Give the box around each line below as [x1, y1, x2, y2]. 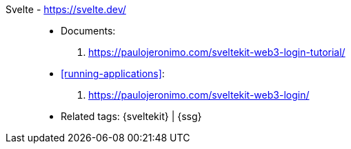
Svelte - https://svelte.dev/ [6, 3, 126, 15]
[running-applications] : [61, 68, 165, 79]
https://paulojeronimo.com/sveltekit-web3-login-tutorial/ [88, 46, 345, 58]
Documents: [61, 25, 116, 37]
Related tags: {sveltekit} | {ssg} [61, 110, 202, 122]
